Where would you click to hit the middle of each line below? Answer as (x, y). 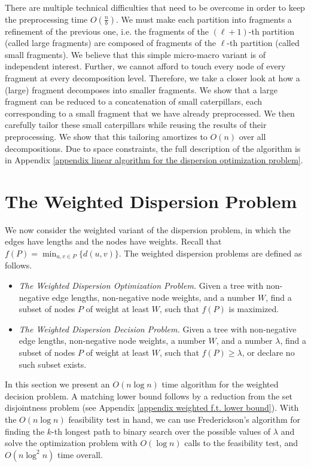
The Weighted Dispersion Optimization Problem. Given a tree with (141, 286)
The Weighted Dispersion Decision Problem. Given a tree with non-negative (158, 329)
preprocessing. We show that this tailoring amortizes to (106, 136)
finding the (25, 431)
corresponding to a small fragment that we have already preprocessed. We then (150, 113)
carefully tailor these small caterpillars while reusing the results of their (136, 125)
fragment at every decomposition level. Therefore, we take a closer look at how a (153, 77)
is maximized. (254, 309)
